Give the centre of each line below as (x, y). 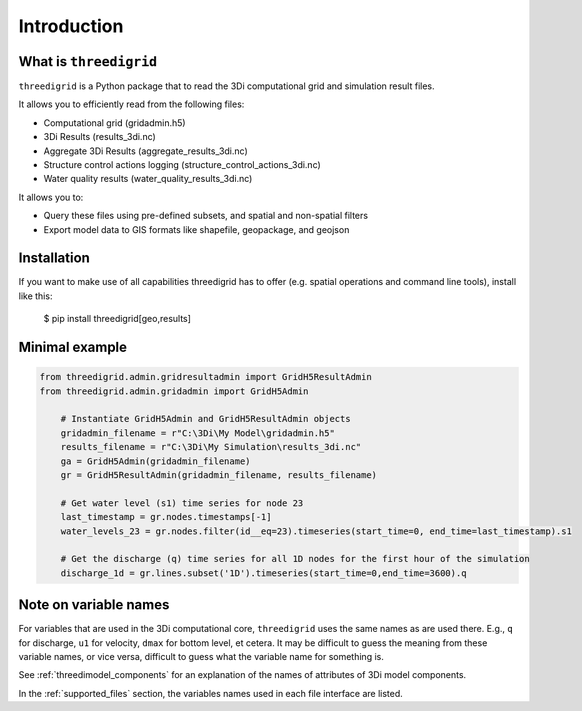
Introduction (71, 26)
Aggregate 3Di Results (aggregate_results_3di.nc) (146, 151)
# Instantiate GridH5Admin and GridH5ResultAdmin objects (205, 419)
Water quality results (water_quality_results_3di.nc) (148, 179)
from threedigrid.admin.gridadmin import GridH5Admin (174, 391)
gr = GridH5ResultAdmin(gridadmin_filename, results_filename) (219, 475)
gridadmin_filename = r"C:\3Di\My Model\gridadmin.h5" (197, 433)
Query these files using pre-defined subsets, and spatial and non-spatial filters (206, 216)
